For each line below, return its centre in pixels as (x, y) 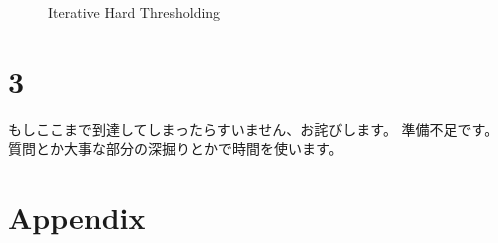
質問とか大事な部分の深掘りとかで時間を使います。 (175, 148)
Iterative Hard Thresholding (134, 12)
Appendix (77, 217)
